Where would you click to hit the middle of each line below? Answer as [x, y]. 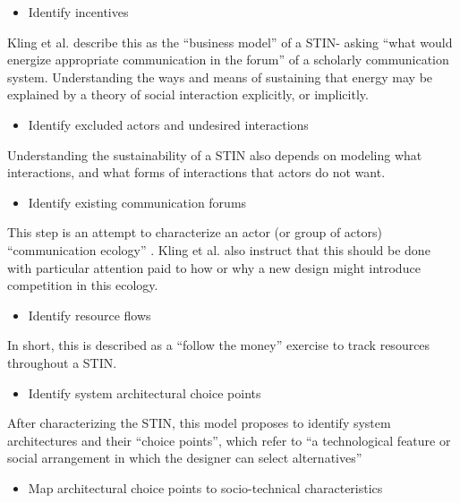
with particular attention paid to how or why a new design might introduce [214, 267]
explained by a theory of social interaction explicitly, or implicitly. [188, 94]
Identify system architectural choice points [145, 392]
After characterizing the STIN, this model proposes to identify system [199, 423]
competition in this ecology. [83, 285]
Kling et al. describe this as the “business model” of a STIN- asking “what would [230, 42]
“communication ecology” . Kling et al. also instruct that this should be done [219, 249]
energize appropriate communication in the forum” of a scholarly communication [228, 60]
